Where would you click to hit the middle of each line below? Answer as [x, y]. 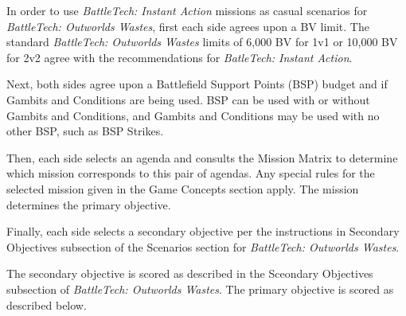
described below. [47, 304]
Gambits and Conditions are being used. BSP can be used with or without [188, 99]
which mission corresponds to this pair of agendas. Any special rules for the [191, 173]
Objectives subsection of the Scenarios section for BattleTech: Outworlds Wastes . [203, 246]
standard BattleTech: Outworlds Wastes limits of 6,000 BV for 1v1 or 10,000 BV [202, 42]
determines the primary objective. [89, 204]
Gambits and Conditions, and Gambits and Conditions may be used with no [193, 115]
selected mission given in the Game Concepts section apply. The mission [183, 188]
